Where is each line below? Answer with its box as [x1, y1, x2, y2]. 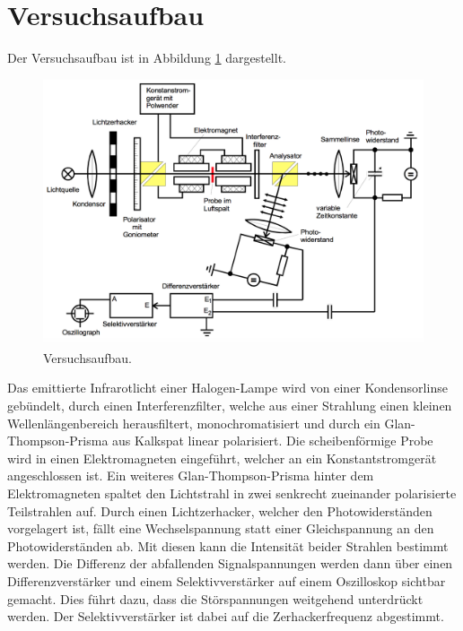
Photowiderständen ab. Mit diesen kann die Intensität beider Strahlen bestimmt [7, 536, 449, 555]
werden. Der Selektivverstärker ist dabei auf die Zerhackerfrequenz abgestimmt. [7, 607, 444, 626]
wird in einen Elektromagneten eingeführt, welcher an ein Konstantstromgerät [7, 448, 437, 467]
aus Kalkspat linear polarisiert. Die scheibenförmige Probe [112, 431, 433, 450]
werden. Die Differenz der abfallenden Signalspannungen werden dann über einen [7, 554, 453, 573]
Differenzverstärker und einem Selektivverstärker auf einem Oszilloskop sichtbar [7, 571, 446, 590]
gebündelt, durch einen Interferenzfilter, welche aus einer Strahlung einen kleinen [7, 395, 452, 414]
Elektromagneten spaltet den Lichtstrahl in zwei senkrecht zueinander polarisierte [7, 483, 457, 502]
